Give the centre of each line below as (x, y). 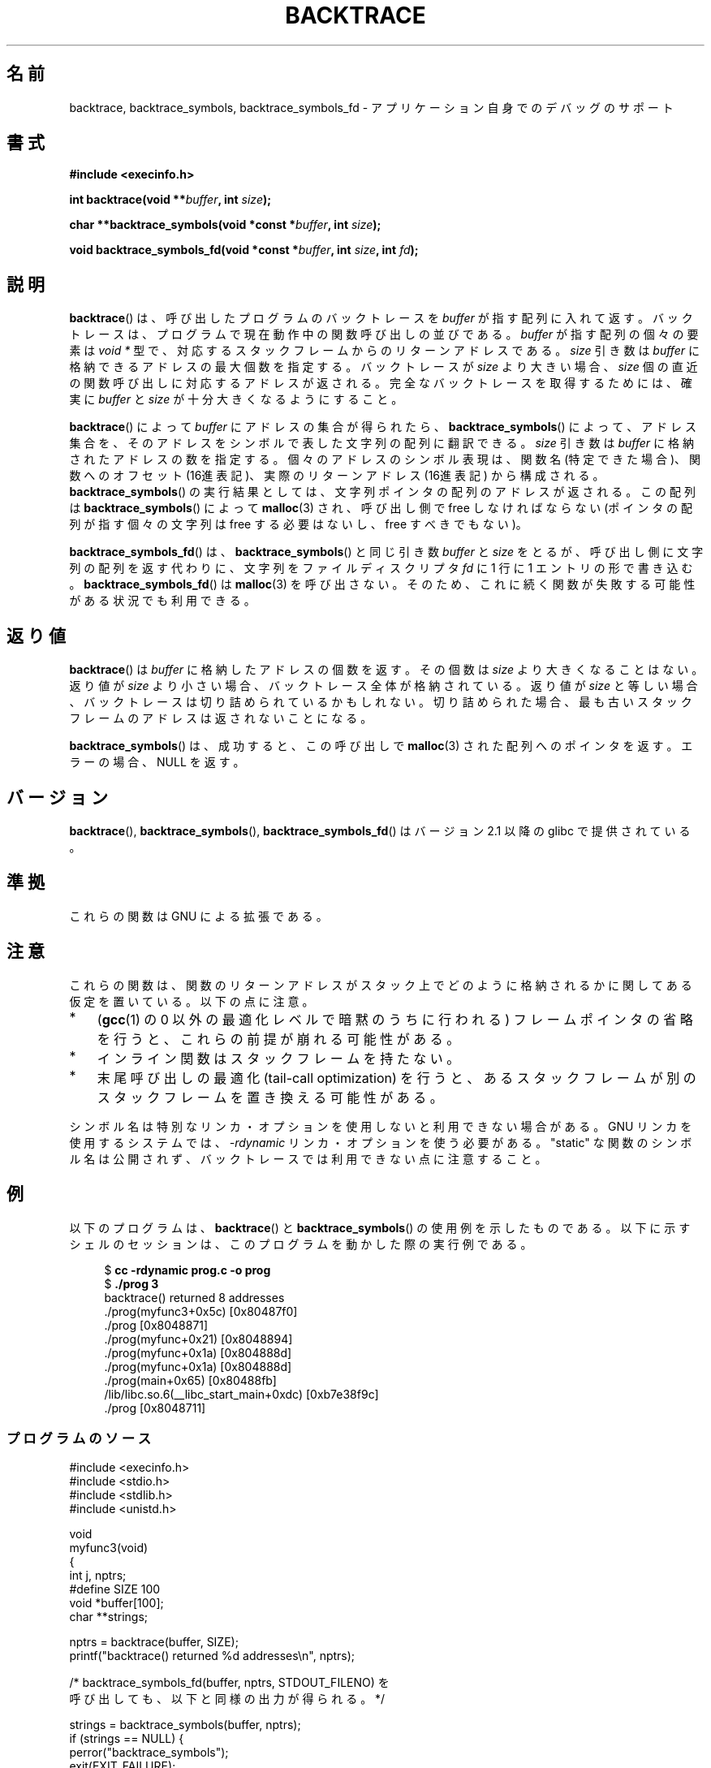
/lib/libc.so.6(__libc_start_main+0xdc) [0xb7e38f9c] (241, 1394)
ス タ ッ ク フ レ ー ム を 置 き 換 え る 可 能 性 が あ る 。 (270, 1097)
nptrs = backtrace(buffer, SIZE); (154, 1642)
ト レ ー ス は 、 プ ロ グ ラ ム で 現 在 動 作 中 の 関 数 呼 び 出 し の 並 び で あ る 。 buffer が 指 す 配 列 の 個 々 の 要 (384, 334)
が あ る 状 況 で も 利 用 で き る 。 (162, 601)
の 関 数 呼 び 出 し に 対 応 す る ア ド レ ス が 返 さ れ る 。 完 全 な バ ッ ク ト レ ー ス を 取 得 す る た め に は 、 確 (381, 383)
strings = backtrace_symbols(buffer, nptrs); (185, 1725)
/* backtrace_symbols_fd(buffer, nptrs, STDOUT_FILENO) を (229, 1683)
